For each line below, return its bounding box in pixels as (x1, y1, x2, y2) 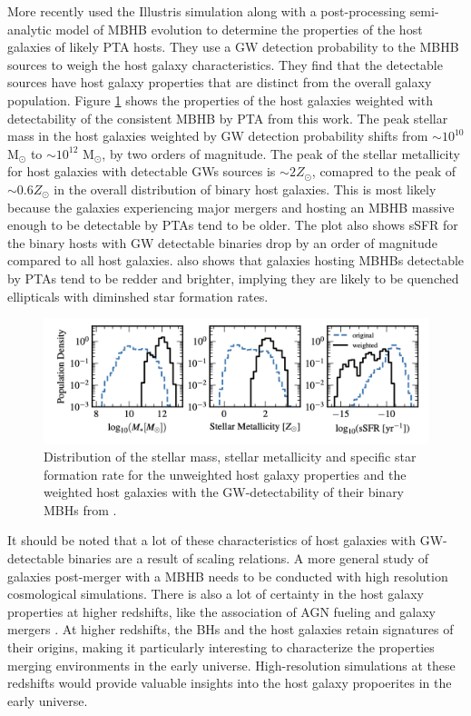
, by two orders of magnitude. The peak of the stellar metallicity (102, 144, 460, 163)
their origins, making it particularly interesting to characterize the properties (7, 637, 435, 656)
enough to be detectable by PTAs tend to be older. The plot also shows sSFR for (7, 215, 458, 234)
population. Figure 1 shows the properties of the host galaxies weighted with (7, 90, 433, 109)
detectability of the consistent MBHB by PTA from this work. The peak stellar (7, 108, 448, 127)
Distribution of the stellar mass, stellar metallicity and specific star (44, 446, 417, 465)
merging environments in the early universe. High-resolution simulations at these (7, 655, 456, 674)
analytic (7, 19, 52, 38)
